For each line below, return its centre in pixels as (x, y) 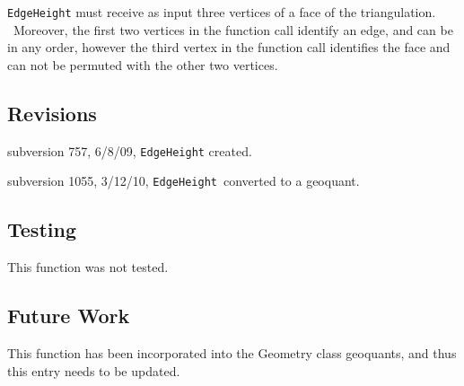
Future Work (69, 316)
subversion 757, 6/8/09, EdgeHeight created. (130, 150)
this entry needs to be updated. (94, 370)
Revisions (52, 113)
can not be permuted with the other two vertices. (143, 64)
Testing (42, 229)
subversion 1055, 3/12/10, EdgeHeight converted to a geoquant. (184, 181)
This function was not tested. (88, 267)
